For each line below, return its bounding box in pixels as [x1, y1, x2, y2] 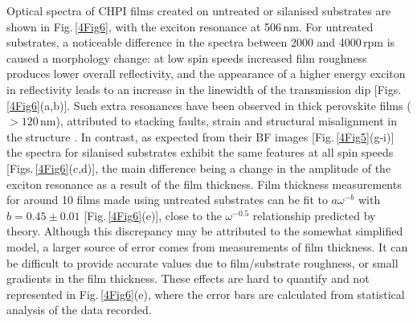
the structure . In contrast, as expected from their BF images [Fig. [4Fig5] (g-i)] [6, 128, 395, 145]
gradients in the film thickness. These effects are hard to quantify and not [6, 270, 370, 287]
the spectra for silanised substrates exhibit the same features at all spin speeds [6, 144, 394, 161]
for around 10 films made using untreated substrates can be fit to [6, 191, 328, 208]
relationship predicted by [252, 206, 376, 223]
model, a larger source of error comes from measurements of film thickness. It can [6, 238, 408, 255]
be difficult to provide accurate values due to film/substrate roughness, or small [6, 254, 399, 271]
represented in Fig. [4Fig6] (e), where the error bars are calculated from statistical [6, 285, 405, 302]
